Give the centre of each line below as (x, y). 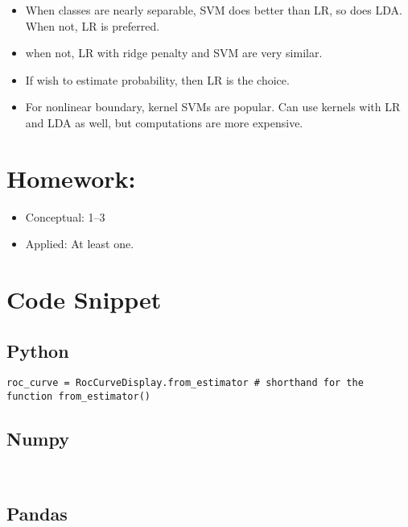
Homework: (71, 178)
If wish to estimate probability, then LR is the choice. (157, 79)
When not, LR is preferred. (93, 25)
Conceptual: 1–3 (65, 216)
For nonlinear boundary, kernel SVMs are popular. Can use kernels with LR (213, 107)
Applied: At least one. (80, 244)
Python (38, 350)
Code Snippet (84, 299)
